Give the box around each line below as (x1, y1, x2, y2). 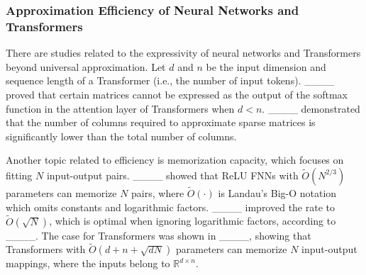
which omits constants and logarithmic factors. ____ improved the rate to (6, 199, 335, 214)
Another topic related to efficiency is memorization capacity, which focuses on (6, 152, 344, 167)
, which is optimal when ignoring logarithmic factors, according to (49, 213, 336, 228)
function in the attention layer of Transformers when (6, 101, 235, 116)
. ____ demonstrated (262, 101, 360, 116)
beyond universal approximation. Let (6, 59, 166, 74)
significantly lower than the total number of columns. (6, 128, 237, 143)
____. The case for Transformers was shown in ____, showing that (6, 228, 311, 242)
